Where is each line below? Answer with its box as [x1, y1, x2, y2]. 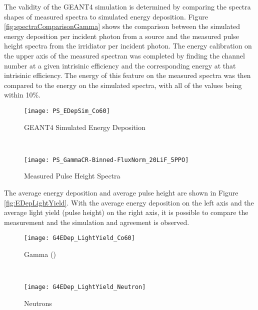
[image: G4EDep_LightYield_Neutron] [24, 283, 146, 291]
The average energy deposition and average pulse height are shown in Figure [4, 187, 238, 198]
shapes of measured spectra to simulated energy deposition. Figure [4, 11, 208, 21]
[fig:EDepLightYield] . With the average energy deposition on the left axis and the [4, 197, 254, 207]
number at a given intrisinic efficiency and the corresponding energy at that [4, 60, 236, 70]
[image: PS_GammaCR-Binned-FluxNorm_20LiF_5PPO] [24, 156, 189, 163]
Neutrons [24, 297, 52, 308]
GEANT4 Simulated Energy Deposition [24, 121, 145, 132]
